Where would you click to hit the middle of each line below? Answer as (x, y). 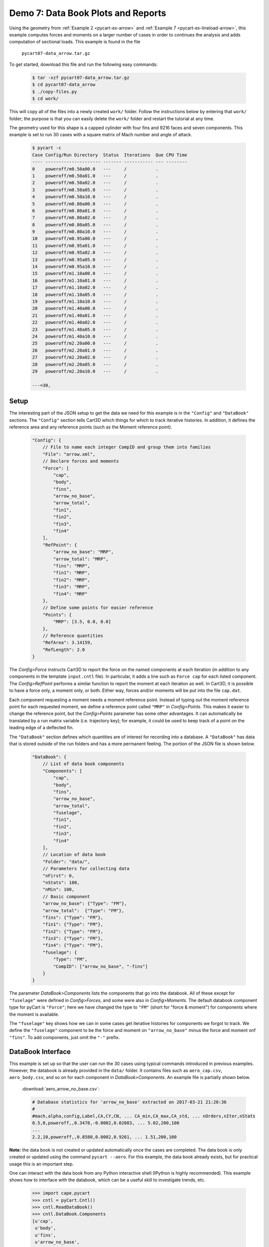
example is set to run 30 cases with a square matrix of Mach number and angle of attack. (101, 135)
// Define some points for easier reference (98, 608)
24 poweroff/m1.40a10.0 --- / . (95, 336)
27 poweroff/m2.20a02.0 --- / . (95, 357)
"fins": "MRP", (72, 566)
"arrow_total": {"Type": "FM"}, (83, 911)
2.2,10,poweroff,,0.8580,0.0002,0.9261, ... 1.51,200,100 (104, 1137)
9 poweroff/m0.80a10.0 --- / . (95, 232)
